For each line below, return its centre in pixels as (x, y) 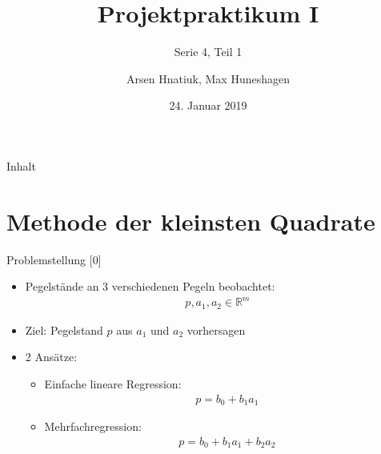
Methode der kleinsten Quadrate (191, 221)
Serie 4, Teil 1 (208, 52)
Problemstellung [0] (54, 259)
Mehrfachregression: (93, 426)
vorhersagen (216, 329)
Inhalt (21, 165)
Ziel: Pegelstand (64, 329)
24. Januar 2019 (208, 105)
